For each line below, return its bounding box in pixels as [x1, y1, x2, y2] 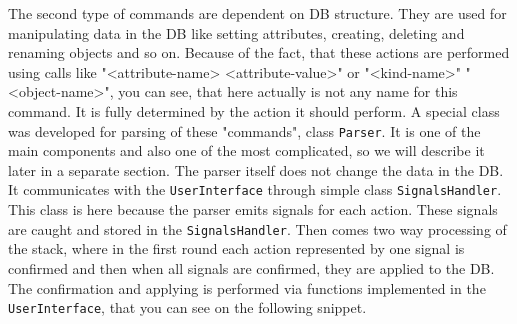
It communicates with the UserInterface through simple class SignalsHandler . [8, 179, 502, 200]
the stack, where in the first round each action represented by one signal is [8, 238, 465, 259]
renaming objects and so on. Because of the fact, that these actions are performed [8, 42, 510, 63]
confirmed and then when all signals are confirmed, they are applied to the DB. [8, 257, 495, 278]
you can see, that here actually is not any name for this [118, 81, 458, 102]
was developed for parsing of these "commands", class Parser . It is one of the [8, 120, 481, 141]
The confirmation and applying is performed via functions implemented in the [8, 277, 486, 298]
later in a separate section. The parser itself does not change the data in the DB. [8, 159, 504, 180]
